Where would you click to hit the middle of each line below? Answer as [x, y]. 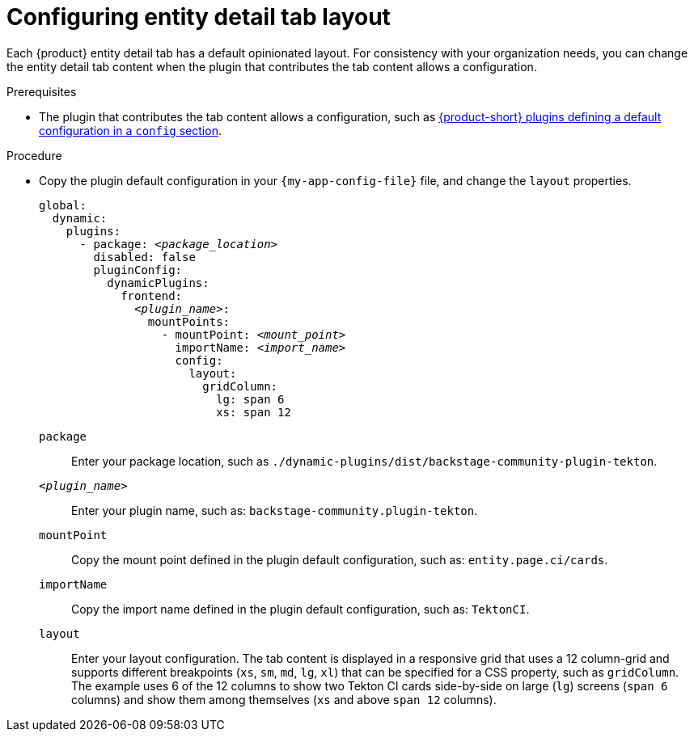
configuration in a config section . [130, 130]
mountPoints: [189, 321]
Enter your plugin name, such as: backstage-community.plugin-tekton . [275, 510]
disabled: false [144, 257]
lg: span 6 [250, 399]
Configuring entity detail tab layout [199, 17]
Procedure [34, 155]
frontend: [152, 295]
